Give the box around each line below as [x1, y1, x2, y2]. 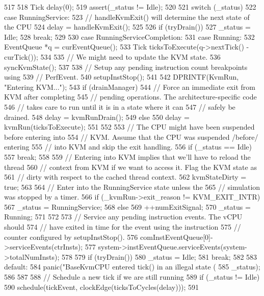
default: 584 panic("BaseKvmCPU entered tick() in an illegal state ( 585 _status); [4, 261, 260, 272]
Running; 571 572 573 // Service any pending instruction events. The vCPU [4, 211, 243, 222]
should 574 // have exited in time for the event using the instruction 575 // [4, 221, 241, 232]
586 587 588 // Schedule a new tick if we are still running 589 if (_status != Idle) [4, 272, 260, 282]
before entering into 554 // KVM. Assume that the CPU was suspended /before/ [4, 131, 258, 142]
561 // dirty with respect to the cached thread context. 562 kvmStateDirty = [4, 171, 247, 182]
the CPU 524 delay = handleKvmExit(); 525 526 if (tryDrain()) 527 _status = [4, 21, 251, 32]
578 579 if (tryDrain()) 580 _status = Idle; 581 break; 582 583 [61, 251, 257, 262]
